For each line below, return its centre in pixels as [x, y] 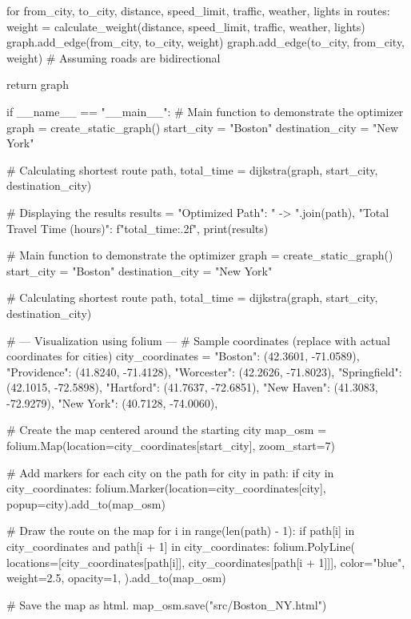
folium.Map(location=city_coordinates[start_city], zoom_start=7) [171, 446]
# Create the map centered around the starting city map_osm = [167, 430]
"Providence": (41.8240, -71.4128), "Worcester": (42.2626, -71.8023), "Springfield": [204, 371]
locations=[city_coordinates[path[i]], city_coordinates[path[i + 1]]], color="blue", [206, 562]
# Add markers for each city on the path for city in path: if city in [170, 472]
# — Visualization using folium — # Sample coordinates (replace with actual [198, 340]
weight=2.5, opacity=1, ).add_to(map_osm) [116, 578]
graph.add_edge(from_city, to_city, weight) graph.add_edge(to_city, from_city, [206, 42]
